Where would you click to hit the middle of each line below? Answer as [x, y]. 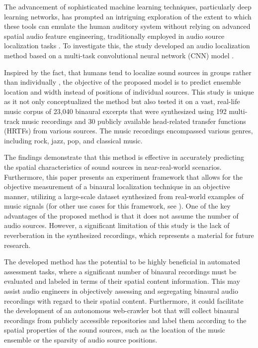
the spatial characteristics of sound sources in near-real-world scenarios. [113, 167]
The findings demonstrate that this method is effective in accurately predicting [124, 157]
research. [17, 245]
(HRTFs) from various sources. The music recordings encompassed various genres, [129, 131]
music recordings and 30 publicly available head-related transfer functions [134, 121]
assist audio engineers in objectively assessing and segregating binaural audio [121, 291]
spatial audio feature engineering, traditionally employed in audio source [114, 36]
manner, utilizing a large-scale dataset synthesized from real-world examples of [124, 196]
